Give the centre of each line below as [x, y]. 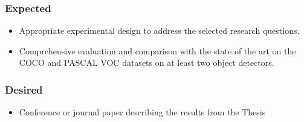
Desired [24, 89]
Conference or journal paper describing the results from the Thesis [142, 112]
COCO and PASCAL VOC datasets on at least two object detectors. [147, 63]
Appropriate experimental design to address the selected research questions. [159, 30]
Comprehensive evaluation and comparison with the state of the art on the [157, 50]
